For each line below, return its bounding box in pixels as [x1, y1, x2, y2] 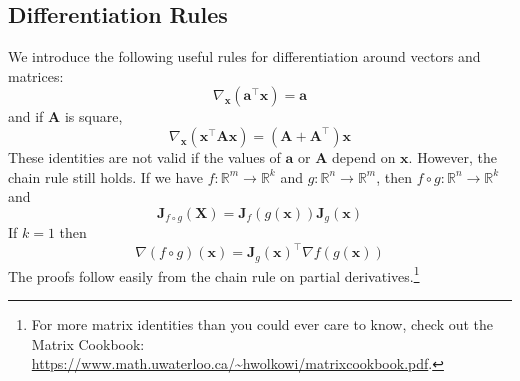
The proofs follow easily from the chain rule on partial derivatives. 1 [8, 262, 420, 286]
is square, [64, 106, 123, 127]
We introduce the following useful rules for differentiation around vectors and [8, 46, 481, 67]
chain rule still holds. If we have [8, 166, 204, 187]
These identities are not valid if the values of [8, 146, 281, 167]
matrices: [8, 65, 64, 86]
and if [8, 106, 44, 127]
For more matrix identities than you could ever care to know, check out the [31, 314, 494, 335]
